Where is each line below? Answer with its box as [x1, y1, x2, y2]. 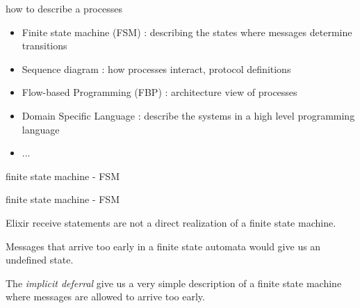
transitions [22, 38, 67, 53]
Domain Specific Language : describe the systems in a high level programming [22, 108, 355, 122]
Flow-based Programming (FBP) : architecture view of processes [22, 85, 297, 99]
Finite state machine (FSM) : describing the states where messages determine [22, 24, 352, 39]
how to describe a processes [6, 1, 122, 15]
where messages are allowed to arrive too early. [6, 289, 205, 304]
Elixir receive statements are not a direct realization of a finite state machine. [6, 215, 336, 229]
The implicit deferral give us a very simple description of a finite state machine [6, 275, 342, 290]
